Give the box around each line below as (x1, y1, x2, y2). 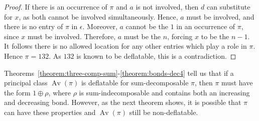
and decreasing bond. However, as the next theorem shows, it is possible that (4, 97, 241, 107)
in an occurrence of (176, 21, 235, 32)
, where (48, 87, 71, 97)
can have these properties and (4, 106, 96, 117)
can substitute (207, 2, 250, 12)
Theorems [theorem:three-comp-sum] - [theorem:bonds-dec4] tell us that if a (4, 67, 234, 78)
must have (221, 77, 253, 88)
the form (4, 87, 31, 97)
